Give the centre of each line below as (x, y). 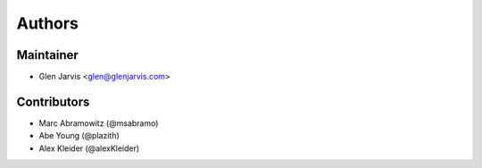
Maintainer (48, 55)
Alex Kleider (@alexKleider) (89, 148)
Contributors (53, 101)
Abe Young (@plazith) (79, 136)
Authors (48, 23)
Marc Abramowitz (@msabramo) (99, 123)
